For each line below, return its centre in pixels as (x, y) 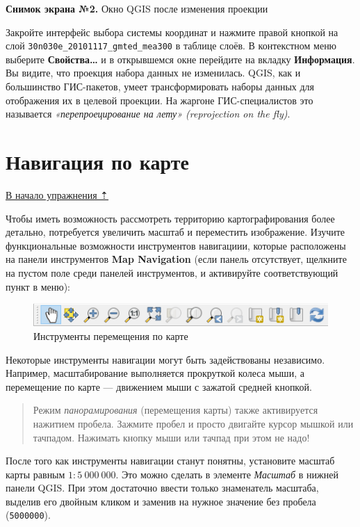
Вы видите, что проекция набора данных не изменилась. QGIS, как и (153, 73)
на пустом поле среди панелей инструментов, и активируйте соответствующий (172, 272)
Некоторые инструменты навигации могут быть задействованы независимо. (165, 359)
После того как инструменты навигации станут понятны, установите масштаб (170, 461)
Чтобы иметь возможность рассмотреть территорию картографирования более (170, 218)
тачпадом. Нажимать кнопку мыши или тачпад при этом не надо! (171, 437)
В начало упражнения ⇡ (57, 194)
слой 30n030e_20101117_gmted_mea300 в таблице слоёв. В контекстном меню (171, 46)
